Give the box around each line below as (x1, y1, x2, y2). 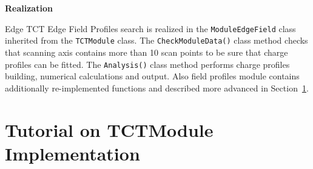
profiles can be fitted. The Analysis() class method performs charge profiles (5, 58, 290, 70)
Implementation (5, 141, 140, 165)
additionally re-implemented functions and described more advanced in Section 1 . (5, 81, 309, 94)
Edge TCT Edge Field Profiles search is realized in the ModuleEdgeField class (5, 22, 296, 35)
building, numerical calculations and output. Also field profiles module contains (5, 70, 300, 82)
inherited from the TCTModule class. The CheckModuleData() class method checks (5, 34, 308, 47)
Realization (5, 2, 53, 14)
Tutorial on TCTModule (5, 117, 214, 142)
